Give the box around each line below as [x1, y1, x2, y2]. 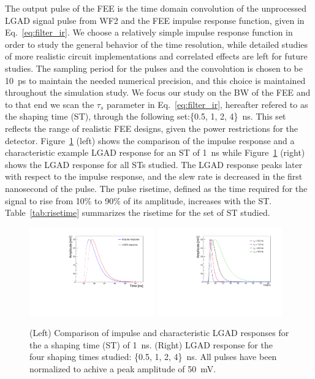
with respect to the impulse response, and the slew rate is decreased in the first [5, 170, 303, 183]
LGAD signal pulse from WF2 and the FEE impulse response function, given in [5, 13, 305, 26]
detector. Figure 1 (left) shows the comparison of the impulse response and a [5, 134, 295, 147]
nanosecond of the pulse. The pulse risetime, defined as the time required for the [5, 182, 308, 194]
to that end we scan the [5, 98, 94, 110]
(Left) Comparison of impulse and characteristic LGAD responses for [29, 326, 289, 339]
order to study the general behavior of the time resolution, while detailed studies [5, 37, 308, 50]
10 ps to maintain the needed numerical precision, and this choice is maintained [5, 74, 306, 86]
